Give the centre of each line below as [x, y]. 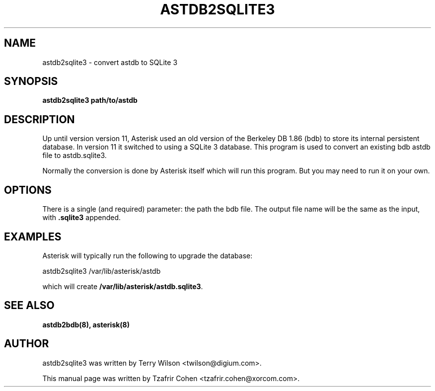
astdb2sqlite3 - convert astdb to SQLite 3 [110, 62]
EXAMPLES [33, 236]
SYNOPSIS [31, 81]
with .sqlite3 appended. [82, 218]
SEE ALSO [29, 306]
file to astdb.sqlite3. [74, 156]
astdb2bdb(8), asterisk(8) [86, 324]
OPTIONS [28, 190]
